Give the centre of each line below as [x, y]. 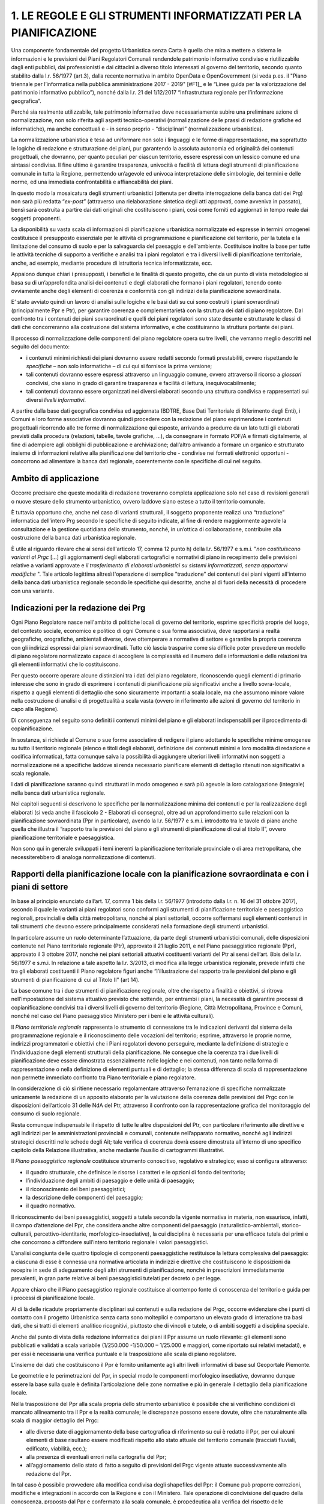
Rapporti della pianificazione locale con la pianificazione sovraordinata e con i [160, 874]
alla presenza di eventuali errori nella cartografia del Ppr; [96, 1456]
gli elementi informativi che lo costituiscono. [65, 664]
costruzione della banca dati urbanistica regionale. [73, 538]
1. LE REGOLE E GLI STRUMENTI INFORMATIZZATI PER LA [157, 16]
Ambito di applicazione [55, 479]
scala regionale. [31, 774]
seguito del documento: [40, 347]
